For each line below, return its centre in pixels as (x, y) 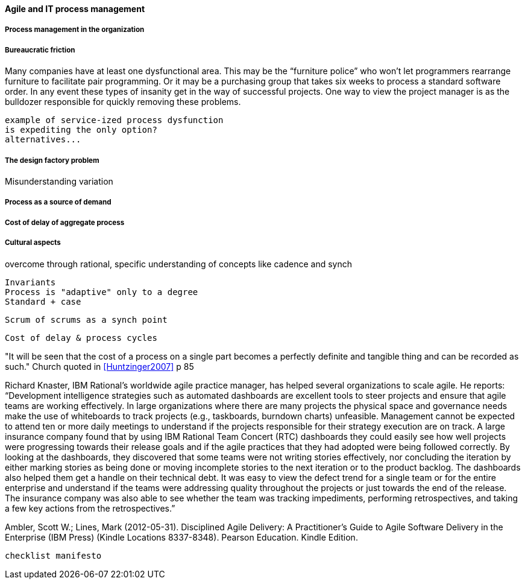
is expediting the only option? (81, 130)
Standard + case (43, 301)
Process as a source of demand (58, 202)
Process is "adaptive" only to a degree (102, 292)
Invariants (30, 282)
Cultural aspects (33, 243)
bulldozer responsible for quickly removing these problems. (123, 102)
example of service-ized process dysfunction (114, 120)
